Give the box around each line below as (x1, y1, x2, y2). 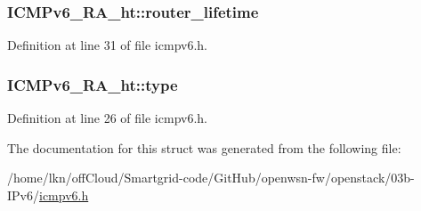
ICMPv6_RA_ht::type (7, 73, 178, 95)
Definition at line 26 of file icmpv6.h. (7, 109, 207, 127)
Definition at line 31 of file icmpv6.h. (7, 36, 207, 54)
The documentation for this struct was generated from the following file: (7, 138, 401, 157)
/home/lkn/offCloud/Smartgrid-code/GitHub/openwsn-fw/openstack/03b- (7, 168, 415, 187)
